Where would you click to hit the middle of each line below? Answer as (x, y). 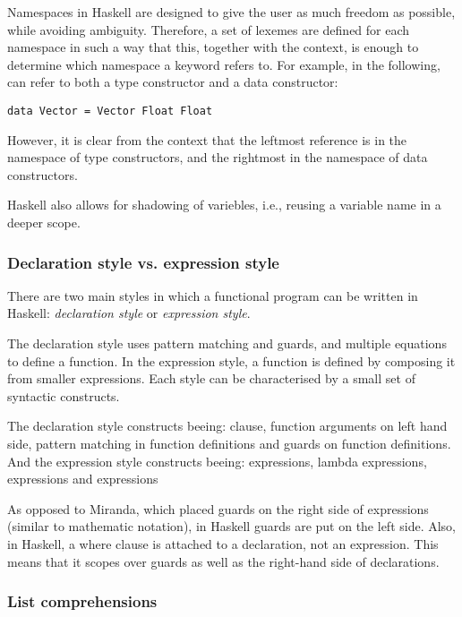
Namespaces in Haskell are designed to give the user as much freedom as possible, (231, 12)
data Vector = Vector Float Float (110, 111)
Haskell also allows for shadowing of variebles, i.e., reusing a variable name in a (224, 205)
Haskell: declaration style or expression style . (129, 313)
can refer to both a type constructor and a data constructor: (173, 82)
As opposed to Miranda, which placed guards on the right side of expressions (218, 508)
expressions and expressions (83, 479)
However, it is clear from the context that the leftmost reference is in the (207, 139)
